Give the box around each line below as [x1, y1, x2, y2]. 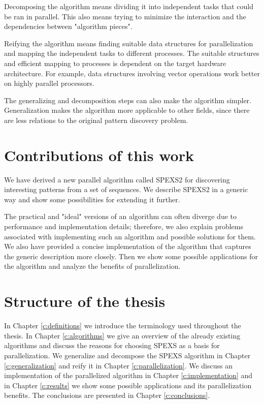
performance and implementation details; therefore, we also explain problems [4, 221, 243, 232]
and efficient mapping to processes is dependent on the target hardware [4, 57, 226, 68]
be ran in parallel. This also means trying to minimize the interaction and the [4, 11, 246, 21]
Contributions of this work [4, 144, 194, 165]
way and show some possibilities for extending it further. [4, 194, 180, 204]
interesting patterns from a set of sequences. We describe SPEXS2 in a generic [4, 184, 248, 195]
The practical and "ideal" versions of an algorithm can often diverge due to [4, 211, 237, 222]
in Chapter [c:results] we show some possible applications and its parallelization [4, 380, 252, 390]
